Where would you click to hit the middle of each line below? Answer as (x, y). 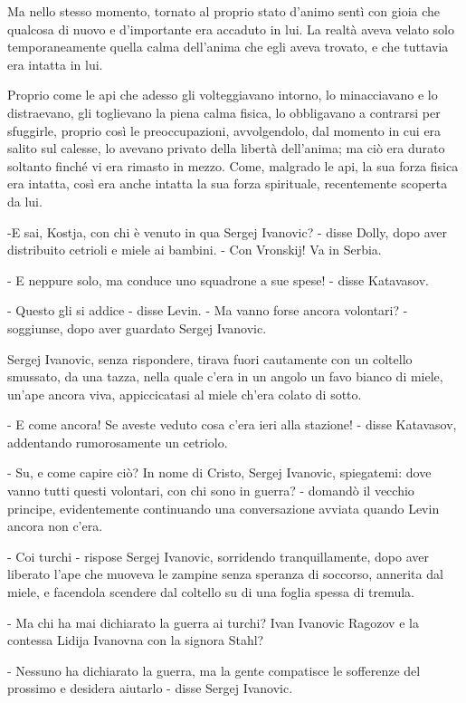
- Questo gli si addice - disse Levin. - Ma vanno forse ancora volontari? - (208, 310)
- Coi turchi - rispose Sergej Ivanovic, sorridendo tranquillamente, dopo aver (219, 556)
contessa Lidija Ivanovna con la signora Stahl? (136, 640)
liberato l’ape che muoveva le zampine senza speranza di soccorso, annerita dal (225, 574)
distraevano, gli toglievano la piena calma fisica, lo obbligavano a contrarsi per (224, 112)
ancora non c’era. (55, 526)
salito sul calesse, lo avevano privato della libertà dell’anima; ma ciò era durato (226, 148)
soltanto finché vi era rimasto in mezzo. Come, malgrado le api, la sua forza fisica (233, 165)
